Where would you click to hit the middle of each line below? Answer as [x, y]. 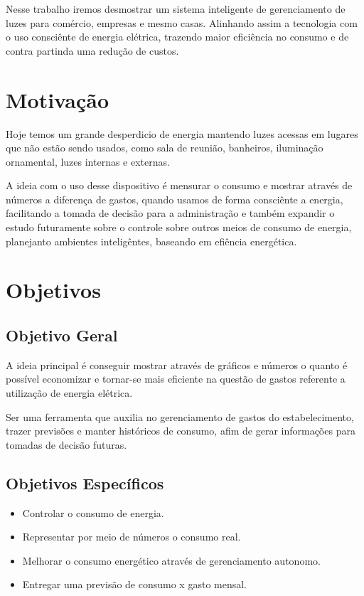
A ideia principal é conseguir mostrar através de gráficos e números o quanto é [177, 364]
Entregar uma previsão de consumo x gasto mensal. [135, 584]
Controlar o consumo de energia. [93, 512]
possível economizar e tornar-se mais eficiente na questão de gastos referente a [176, 379]
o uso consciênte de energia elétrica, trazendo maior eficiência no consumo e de [177, 37]
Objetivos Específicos [85, 483]
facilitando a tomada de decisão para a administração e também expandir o [170, 213]
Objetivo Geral [62, 335]
